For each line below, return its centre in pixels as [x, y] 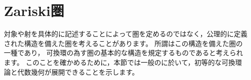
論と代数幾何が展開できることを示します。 [71, 72]
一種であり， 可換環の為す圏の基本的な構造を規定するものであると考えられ [124, 53]
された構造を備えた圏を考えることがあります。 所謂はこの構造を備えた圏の [123, 43]
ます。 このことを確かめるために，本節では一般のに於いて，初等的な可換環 [123, 62]
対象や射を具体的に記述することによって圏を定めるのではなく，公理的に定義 [126, 34]
